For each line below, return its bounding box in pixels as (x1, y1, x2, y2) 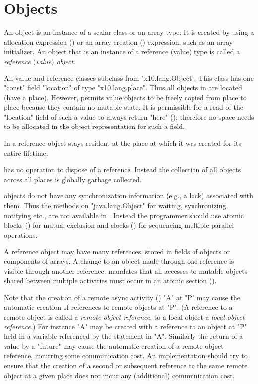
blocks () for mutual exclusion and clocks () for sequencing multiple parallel (4, 220, 234, 230)
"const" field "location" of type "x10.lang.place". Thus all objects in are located (4, 82, 242, 93)
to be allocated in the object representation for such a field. (4, 121, 185, 131)
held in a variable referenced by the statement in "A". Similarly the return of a (4, 331, 243, 341)
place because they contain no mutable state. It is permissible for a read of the (4, 102, 243, 112)
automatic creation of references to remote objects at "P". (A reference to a (4, 302, 233, 312)
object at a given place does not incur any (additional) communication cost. (4, 370, 235, 380)
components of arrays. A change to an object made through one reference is (4, 256, 234, 266)
